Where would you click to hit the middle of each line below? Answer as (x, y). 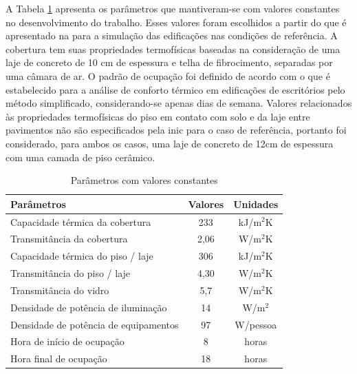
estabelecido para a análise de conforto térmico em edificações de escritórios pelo (175, 89)
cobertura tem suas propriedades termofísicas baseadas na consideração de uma (173, 49)
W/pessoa (256, 324)
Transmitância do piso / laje (71, 273)
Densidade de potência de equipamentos (95, 324)
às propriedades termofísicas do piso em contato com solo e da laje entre (158, 116)
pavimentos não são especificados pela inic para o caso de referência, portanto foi (176, 130)
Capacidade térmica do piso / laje (82, 256)
